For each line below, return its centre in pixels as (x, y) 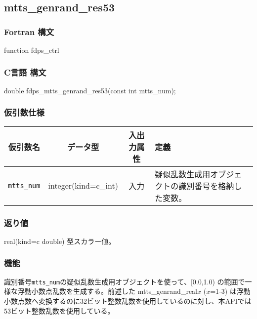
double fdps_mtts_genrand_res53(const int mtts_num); (90, 90)
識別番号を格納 (206, 186)
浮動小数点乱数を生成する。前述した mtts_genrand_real (107, 291)
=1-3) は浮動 (230, 291)
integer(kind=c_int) (83, 186)
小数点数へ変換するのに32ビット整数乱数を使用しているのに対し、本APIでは (128, 300)
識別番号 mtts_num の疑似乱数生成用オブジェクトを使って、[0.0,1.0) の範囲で (125, 281)
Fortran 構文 (29, 31)
